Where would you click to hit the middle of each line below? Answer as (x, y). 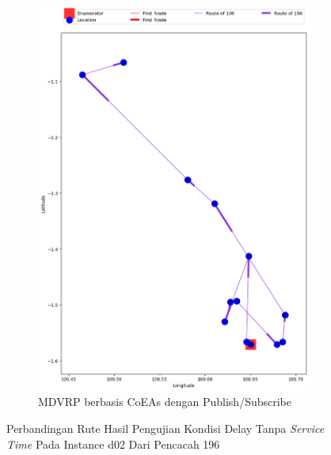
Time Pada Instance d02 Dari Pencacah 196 (113, 444)
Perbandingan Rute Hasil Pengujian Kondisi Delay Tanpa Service (165, 428)
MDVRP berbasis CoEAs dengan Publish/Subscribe (165, 402)
